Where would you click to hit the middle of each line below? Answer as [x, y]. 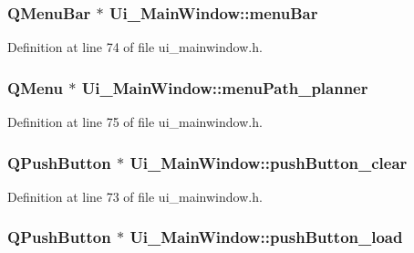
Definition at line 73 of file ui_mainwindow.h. [135, 196]
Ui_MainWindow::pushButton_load [266, 237]
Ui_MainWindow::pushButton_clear [269, 162]
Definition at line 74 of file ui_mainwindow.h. [135, 47]
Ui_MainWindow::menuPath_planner [225, 87]
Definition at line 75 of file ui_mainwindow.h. [135, 122]
